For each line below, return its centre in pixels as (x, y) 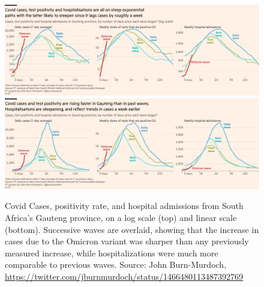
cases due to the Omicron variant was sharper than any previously (127, 241)
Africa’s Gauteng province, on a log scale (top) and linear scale (121, 218)
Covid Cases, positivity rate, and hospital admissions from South (124, 206)
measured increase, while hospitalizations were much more (112, 252)
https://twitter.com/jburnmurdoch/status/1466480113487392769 (124, 276)
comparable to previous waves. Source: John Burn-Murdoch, (116, 264)
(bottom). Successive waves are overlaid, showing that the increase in (132, 229)
